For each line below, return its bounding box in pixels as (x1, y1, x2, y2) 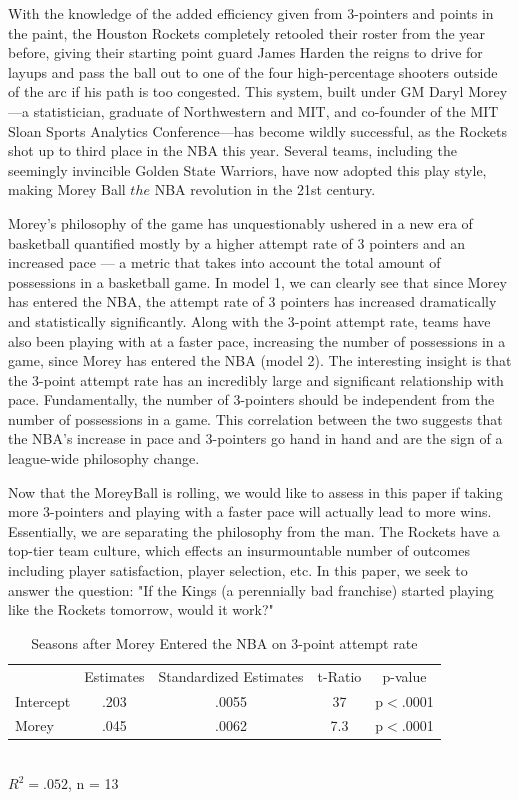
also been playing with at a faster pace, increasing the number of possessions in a (8, 330, 506, 351)
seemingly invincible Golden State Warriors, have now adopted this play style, (8, 159, 487, 180)
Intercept (15, 690, 71, 711)
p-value (382, 665, 427, 686)
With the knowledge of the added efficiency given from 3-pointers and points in (8, 3, 494, 23)
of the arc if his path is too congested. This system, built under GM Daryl (8, 81, 464, 102)
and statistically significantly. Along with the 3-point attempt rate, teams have (8, 310, 491, 331)
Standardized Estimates (158, 665, 304, 686)
